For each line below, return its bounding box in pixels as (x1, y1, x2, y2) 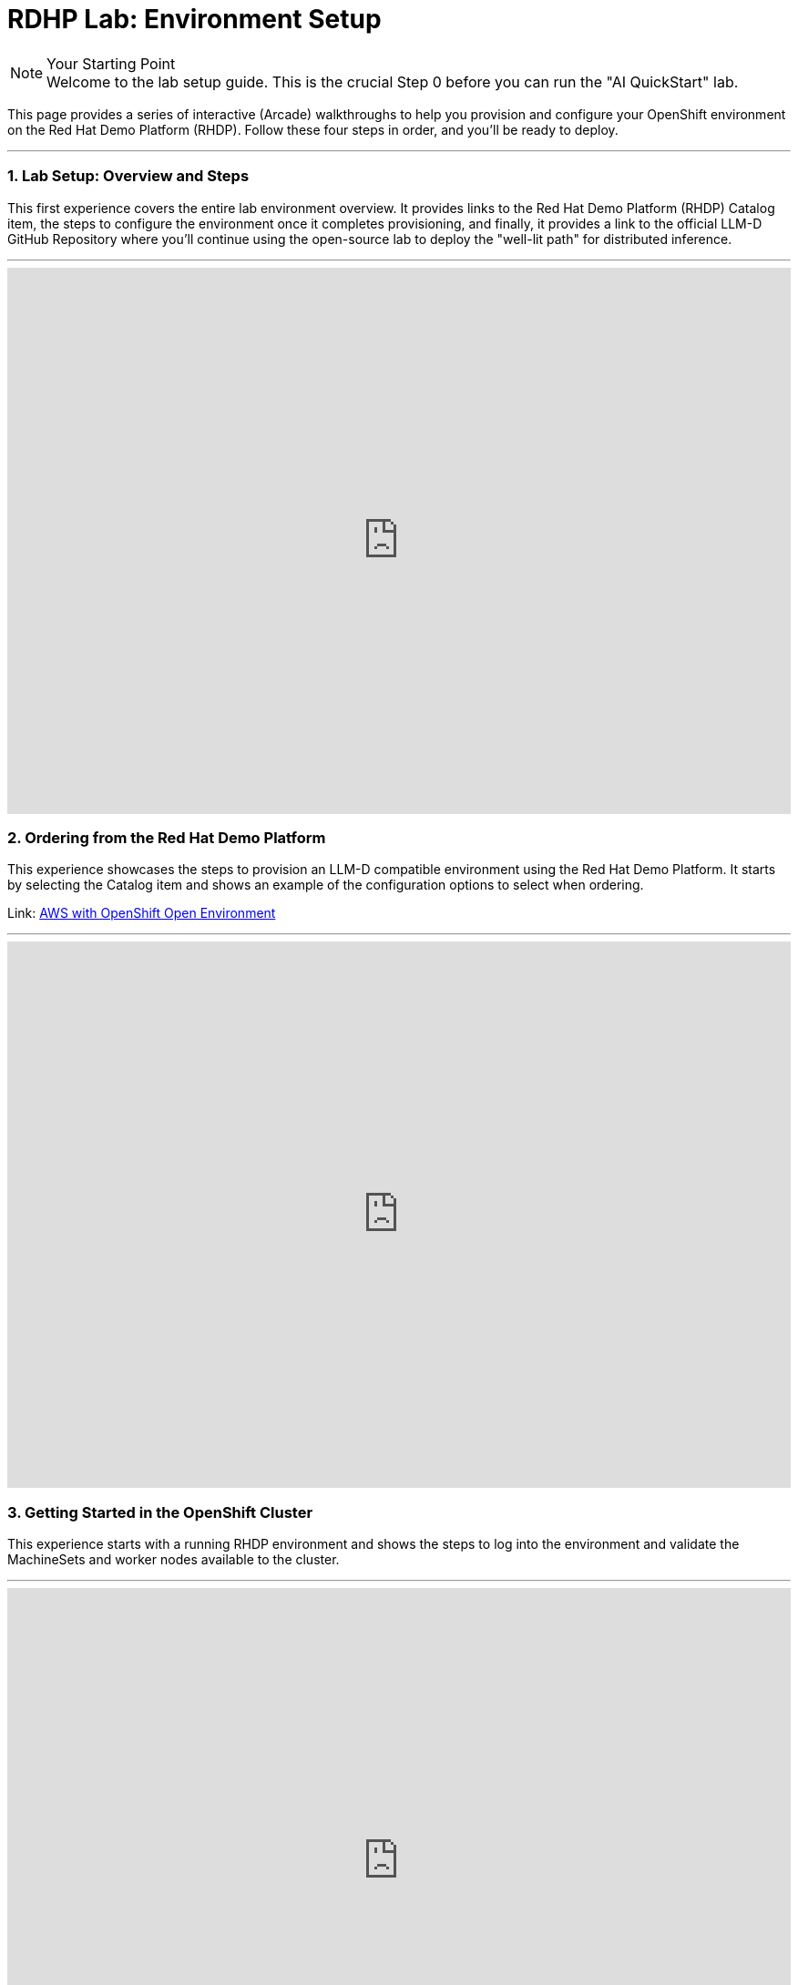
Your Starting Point (46, 54, 176, 73)
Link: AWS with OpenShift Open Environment (7, 905, 276, 921)
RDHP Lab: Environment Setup (7, 4, 382, 35)
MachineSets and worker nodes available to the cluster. (7, 1552, 340, 1567)
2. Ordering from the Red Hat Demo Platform (7, 828, 326, 847)
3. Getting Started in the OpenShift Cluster (7, 1502, 313, 1522)
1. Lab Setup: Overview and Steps (7, 167, 250, 186)
